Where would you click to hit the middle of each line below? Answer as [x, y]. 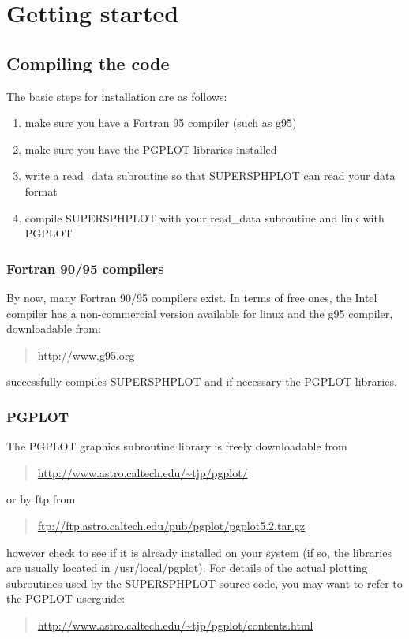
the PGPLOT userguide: [66, 598]
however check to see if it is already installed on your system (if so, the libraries [199, 552]
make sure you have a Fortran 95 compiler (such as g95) [161, 123]
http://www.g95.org [86, 355]
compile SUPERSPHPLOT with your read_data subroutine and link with [204, 217]
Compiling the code [88, 63]
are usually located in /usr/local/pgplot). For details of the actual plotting [187, 568]
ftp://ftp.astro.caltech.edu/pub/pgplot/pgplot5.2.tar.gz [171, 525]
